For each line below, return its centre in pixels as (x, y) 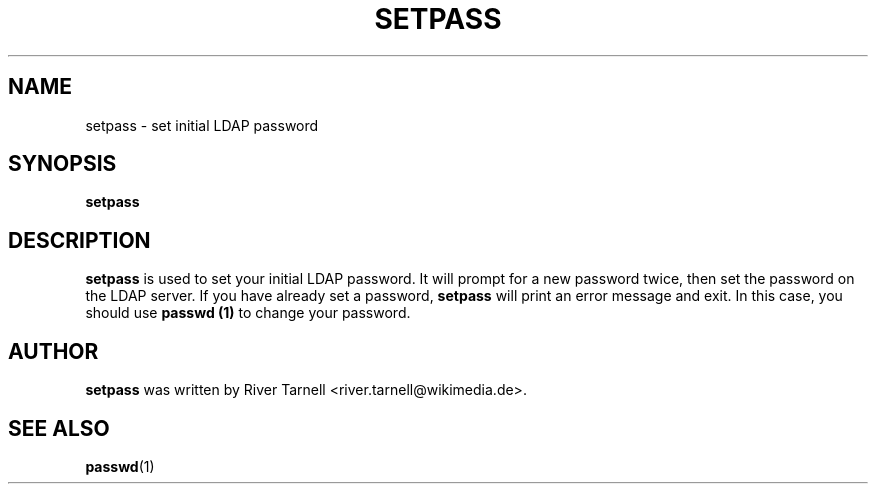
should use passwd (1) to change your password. (248, 313)
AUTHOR (53, 351)
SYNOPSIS (62, 164)
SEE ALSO (59, 428)
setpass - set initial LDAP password (202, 125)
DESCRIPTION (79, 240)
